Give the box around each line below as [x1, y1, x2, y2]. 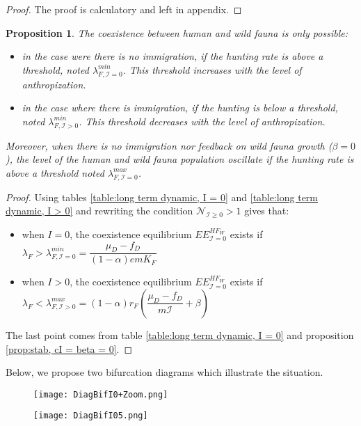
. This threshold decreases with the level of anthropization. [79, 113, 326, 128]
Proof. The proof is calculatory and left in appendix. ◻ [6, 2, 242, 16]
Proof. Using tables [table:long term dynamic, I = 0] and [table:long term [6, 189, 319, 204]
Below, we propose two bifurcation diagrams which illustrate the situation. [6, 365, 323, 379]
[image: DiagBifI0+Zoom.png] [33, 389, 168, 400]
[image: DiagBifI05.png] [33, 411, 148, 421]
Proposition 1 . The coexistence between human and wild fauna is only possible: [6, 25, 348, 40]
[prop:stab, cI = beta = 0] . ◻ [6, 341, 133, 356]
